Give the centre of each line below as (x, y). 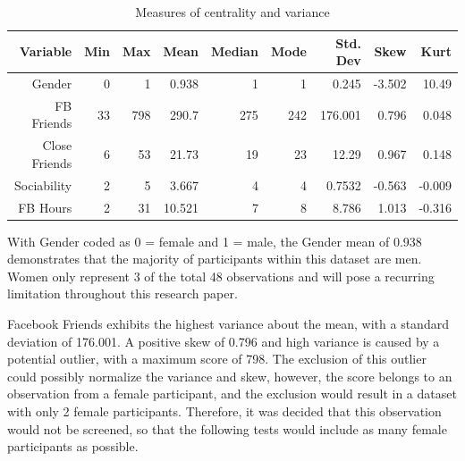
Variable (46, 51)
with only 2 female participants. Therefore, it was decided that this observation (224, 411)
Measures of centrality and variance (232, 12)
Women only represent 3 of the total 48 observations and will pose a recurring (221, 276)
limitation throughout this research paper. (123, 293)
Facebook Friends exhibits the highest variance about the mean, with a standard (228, 324)
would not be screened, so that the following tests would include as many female (227, 428)
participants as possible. (73, 446)
